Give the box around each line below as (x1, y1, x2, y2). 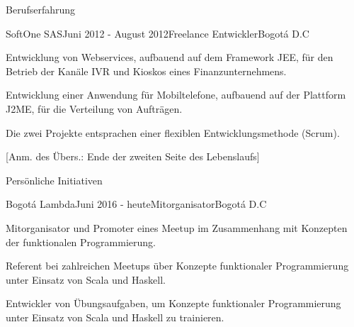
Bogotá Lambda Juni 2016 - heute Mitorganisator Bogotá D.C (6, 196, 267, 211)
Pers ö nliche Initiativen (6, 172, 103, 187)
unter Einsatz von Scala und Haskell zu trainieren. (6, 309, 224, 324)
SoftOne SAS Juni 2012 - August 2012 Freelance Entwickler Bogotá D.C (6, 26, 309, 40)
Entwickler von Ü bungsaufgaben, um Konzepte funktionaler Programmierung (6, 296, 341, 311)
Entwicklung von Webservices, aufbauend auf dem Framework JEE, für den (6, 50, 333, 65)
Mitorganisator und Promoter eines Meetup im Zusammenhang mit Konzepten (6, 220, 348, 235)
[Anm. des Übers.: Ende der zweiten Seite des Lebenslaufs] (6, 149, 260, 164)
